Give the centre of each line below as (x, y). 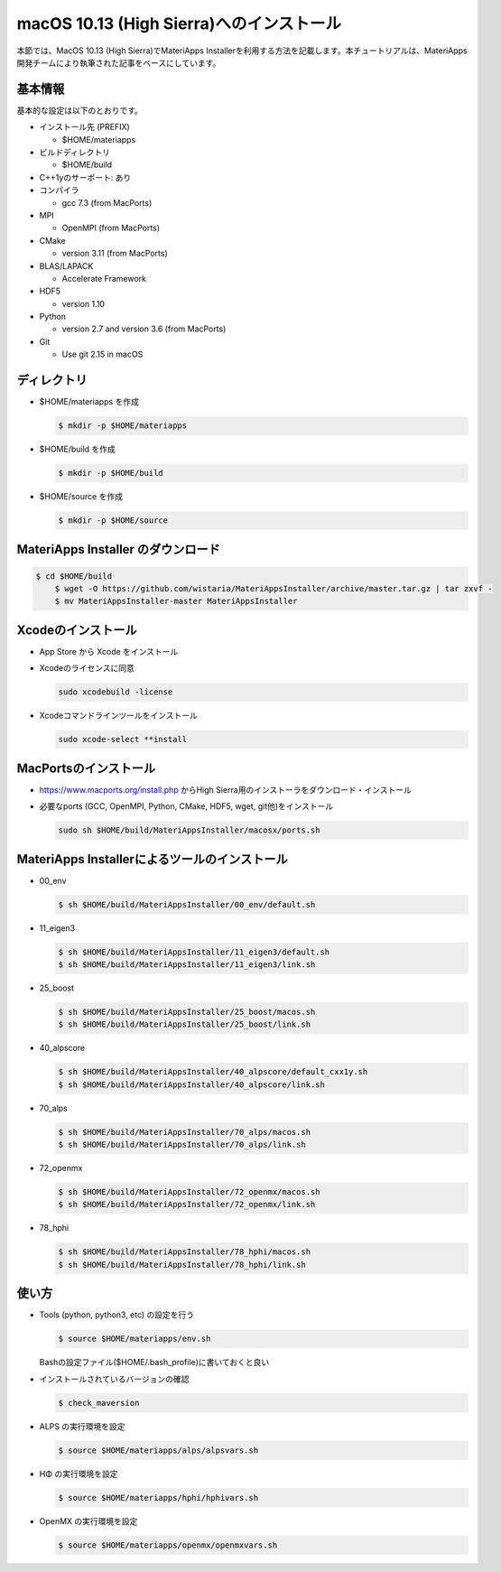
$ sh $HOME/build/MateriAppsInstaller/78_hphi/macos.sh (185, 1252)
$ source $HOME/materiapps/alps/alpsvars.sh (158, 1450)
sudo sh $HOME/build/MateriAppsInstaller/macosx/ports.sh (189, 830)
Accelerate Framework (104, 278)
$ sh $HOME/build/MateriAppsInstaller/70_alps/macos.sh (185, 1132)
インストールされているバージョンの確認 (114, 1379)
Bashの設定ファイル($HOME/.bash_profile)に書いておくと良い (154, 1363)
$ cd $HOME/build (74, 576)
